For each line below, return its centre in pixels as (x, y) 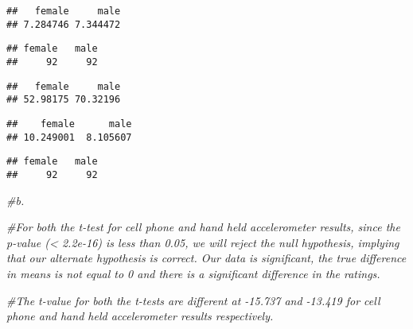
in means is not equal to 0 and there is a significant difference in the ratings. (193, 273)
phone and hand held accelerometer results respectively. (140, 316)
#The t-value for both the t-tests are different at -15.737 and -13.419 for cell (193, 300)
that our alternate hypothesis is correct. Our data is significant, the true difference (206, 258)
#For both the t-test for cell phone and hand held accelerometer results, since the (203, 227)
